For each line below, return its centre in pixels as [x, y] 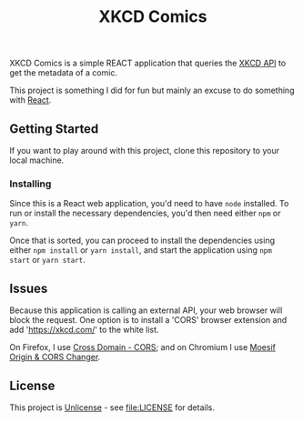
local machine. [37, 160]
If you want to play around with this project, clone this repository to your [145, 151]
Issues [29, 288]
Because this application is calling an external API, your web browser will [146, 310]
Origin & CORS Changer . [55, 357]
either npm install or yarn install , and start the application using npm [141, 250]
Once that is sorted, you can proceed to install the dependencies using [142, 241]
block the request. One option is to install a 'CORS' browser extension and [148, 320]
